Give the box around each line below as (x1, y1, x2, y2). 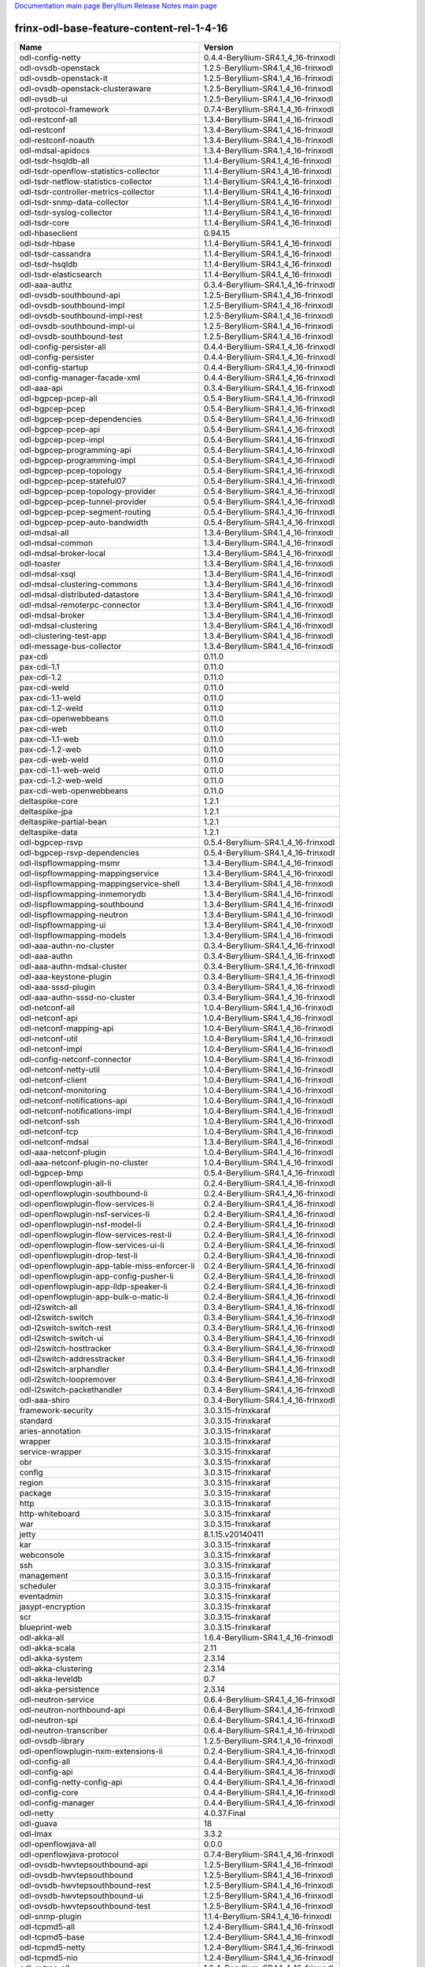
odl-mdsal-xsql (19, 568, 76, 579)
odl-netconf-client (19, 1074, 87, 1085)
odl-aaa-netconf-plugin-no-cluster (19, 1157, 149, 1168)
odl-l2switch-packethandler (19, 1384, 123, 1395)
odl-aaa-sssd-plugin (19, 981, 96, 992)
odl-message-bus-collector (19, 640, 122, 651)
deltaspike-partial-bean (19, 816, 107, 827)
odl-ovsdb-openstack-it (19, 72, 108, 83)
